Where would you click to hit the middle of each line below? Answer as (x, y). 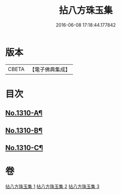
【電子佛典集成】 (50, 69)
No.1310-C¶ (24, 148)
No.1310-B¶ (24, 130)
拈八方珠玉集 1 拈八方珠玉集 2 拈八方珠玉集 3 (52, 186)
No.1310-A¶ (24, 113)
